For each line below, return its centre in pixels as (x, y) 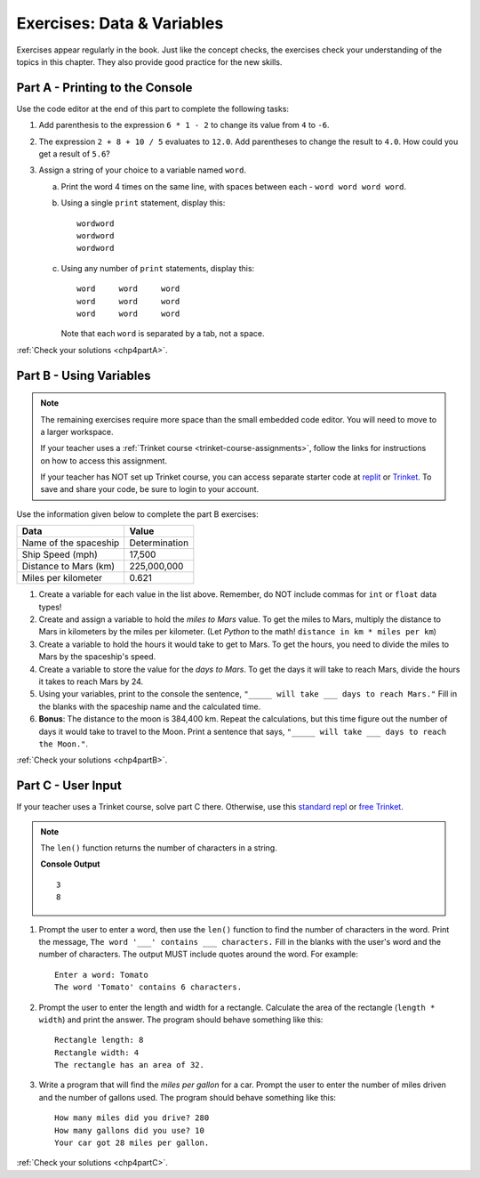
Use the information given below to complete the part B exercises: (137, 514)
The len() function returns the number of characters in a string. (159, 848)
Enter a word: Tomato (101, 975)
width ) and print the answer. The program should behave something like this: (181, 1020)
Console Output (70, 864)
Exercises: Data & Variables (120, 23)
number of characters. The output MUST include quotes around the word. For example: (199, 954)
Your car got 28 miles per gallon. (132, 1143)
